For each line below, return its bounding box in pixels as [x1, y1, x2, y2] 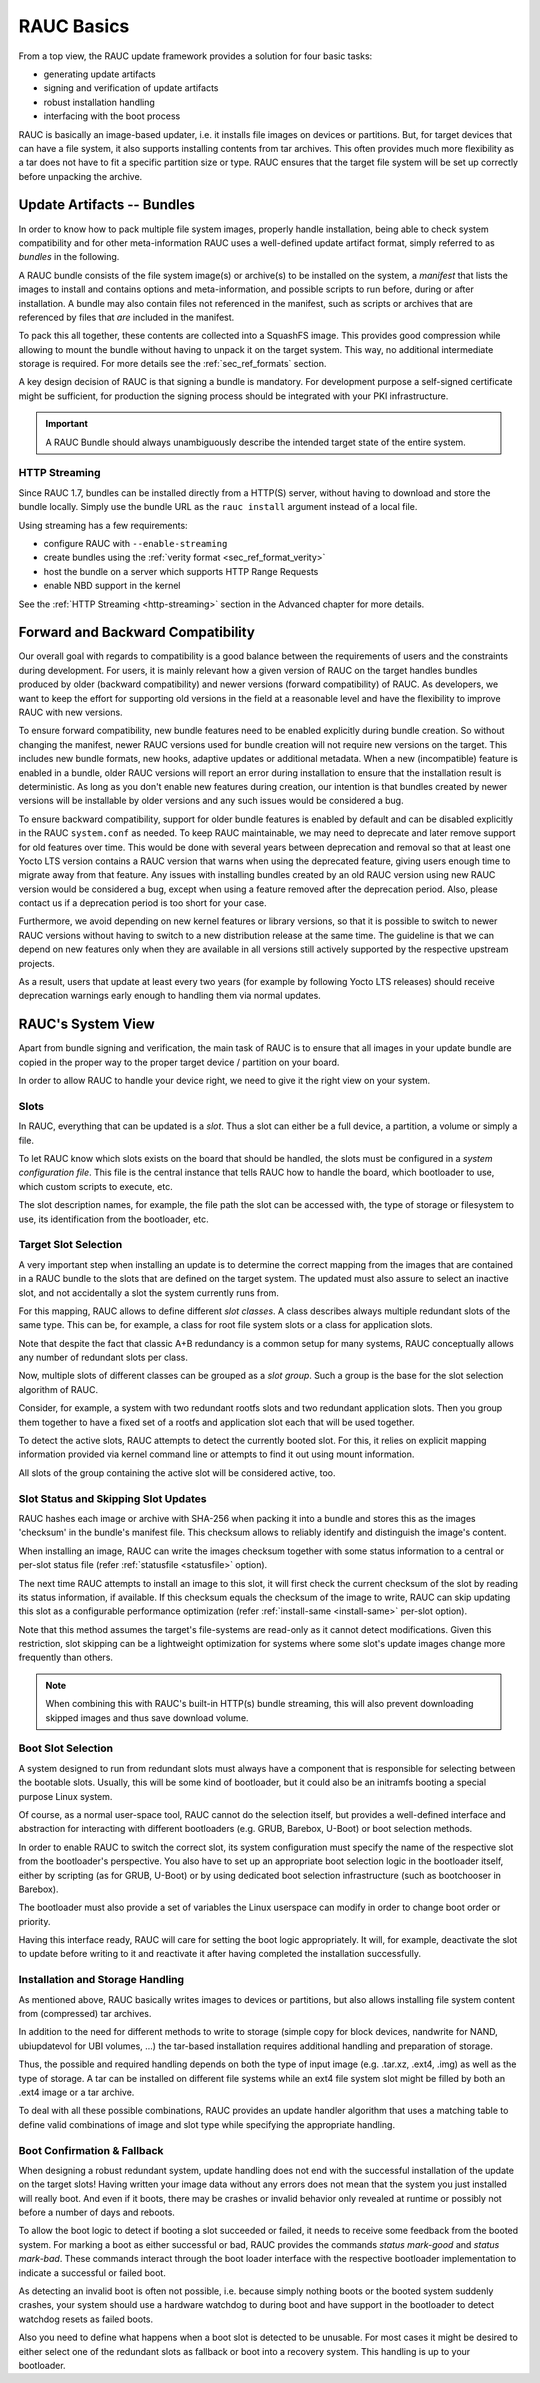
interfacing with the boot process [43, 110, 181, 122]
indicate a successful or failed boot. [18, 2266, 167, 2279]
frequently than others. [18, 1651, 114, 1664]
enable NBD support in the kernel [43, 580, 181, 592]
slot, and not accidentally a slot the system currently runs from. [18, 1286, 280, 1299]
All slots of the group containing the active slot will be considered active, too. [18, 1466, 336, 1479]
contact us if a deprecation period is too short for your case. [18, 897, 267, 909]
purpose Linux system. [18, 1790, 113, 1802]
